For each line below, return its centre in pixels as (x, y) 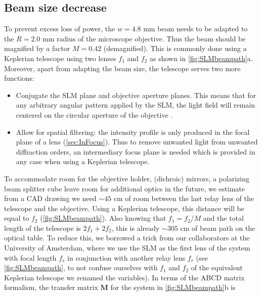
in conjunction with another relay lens (126, 257)
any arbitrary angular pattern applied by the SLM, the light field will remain (136, 105)
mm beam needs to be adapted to (195, 29)
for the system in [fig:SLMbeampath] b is (173, 287)
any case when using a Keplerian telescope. (83, 161)
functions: (19, 78)
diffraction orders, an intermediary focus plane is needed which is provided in (136, 151)
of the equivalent (217, 267)
